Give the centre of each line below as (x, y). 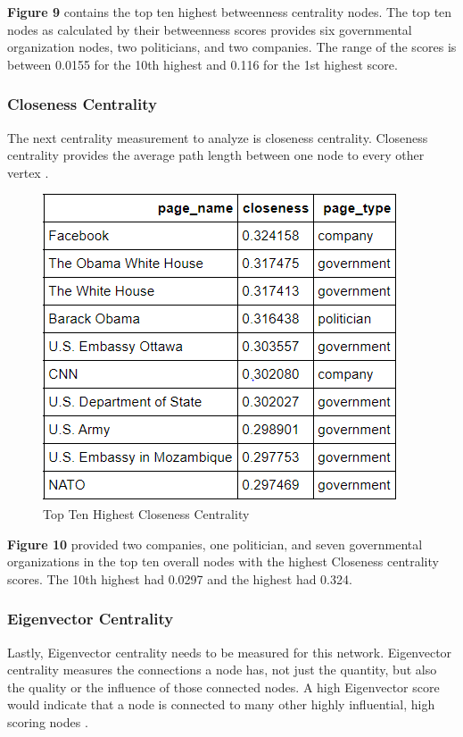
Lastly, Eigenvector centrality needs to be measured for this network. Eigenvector (230, 652)
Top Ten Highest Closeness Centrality (146, 513)
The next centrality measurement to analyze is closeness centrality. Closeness (218, 137)
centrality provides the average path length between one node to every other (216, 155)
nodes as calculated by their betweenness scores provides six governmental (210, 29)
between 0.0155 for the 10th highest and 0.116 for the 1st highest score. (203, 64)
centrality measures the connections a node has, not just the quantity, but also (222, 670)
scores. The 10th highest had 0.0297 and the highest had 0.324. (180, 578)
